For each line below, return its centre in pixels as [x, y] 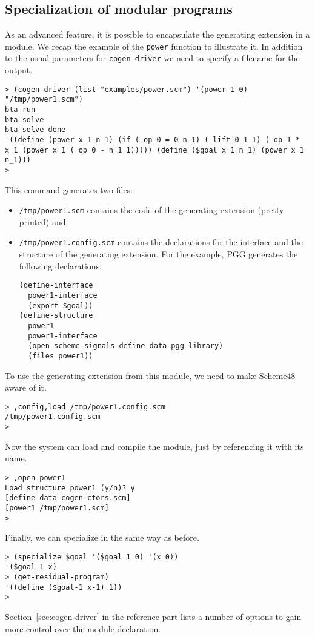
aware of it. [26, 387]
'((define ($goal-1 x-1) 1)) [64, 587]
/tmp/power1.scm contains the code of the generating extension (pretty [151, 210]
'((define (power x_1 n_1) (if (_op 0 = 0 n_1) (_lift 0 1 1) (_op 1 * [152, 140]
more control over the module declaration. [83, 628]
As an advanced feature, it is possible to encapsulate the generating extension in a [157, 34]
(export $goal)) [61, 305]
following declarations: [61, 266]
